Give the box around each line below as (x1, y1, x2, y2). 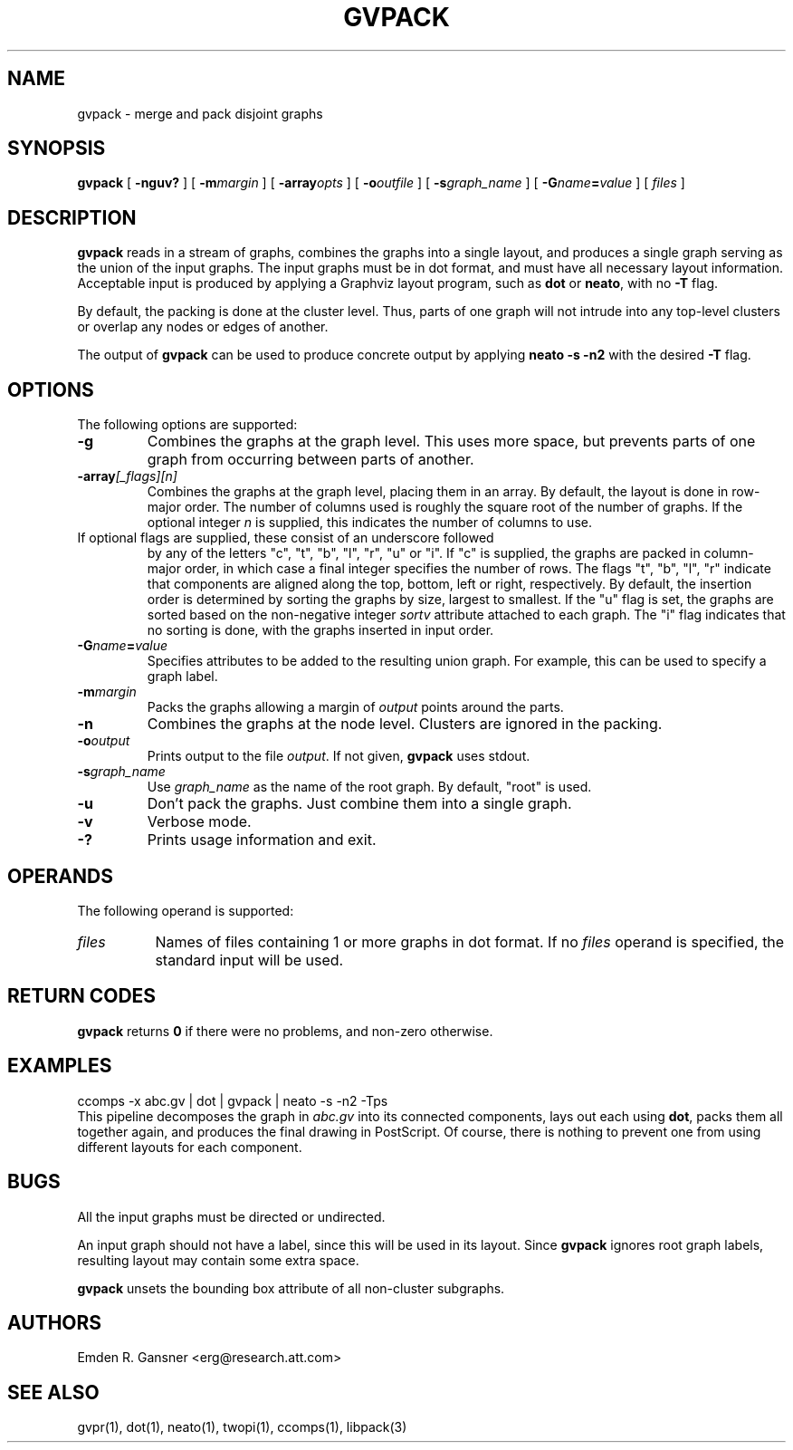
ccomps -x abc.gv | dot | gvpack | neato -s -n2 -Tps (77, 1092, 388, 1109)
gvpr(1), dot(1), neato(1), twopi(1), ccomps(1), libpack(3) (77, 1419, 407, 1436)
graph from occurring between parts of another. (147, 450, 474, 469)
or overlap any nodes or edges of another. (77, 319, 329, 335)
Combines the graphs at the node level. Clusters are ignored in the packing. (147, 715, 663, 734)
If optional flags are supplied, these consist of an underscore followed (77, 530, 494, 546)
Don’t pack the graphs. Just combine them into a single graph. (147, 794, 572, 813)
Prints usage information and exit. (147, 831, 377, 850)
